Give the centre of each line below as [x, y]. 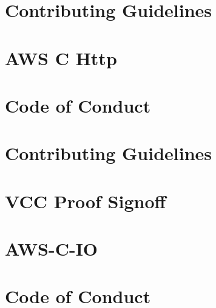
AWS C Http [61, 58]
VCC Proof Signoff [86, 201]
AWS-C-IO [52, 249]
